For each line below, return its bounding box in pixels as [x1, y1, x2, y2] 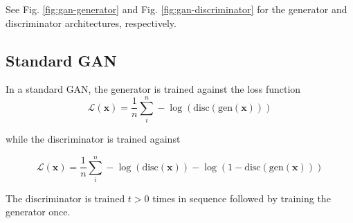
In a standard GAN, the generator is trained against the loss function [6, 82, 301, 96]
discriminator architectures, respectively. [6, 15, 176, 30]
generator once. [6, 204, 71, 219]
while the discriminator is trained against [6, 132, 181, 146]
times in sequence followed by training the [152, 190, 331, 205]
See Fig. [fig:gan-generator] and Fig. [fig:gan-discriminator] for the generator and [6, 2, 347, 16]
